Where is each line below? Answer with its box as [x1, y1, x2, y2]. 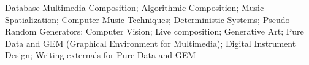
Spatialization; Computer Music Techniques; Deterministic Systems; [5, 13, 260, 26]
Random [5, 25, 37, 38]
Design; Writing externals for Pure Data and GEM [5, 49, 196, 61]
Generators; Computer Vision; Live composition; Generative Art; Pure [39, 25, 304, 38]
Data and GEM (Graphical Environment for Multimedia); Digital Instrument [5, 36, 296, 49]
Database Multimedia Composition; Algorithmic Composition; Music [5, 1, 264, 13]
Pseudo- [262, 13, 293, 26]
